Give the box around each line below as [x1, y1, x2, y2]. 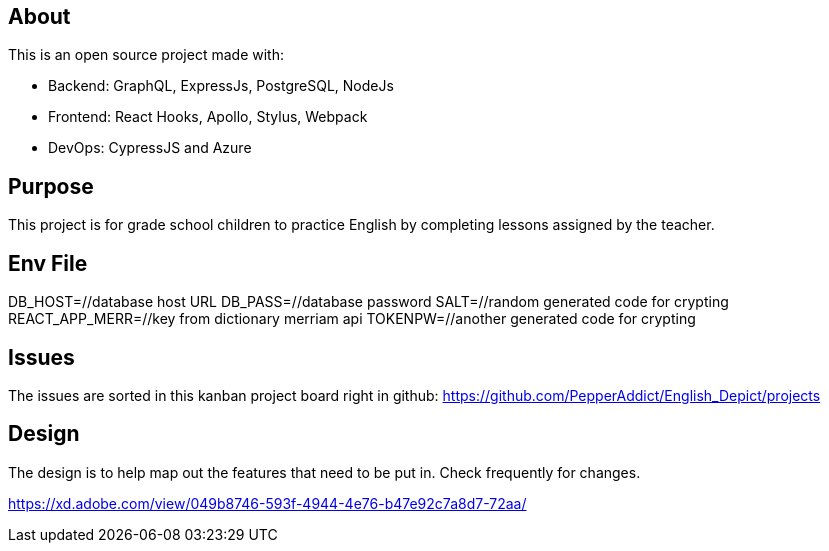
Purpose [8, 173, 94, 199]
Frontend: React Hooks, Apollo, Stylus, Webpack [48, 108, 368, 126]
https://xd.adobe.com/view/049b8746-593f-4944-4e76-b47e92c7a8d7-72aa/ [8, 494, 527, 512]
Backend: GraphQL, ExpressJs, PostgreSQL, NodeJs [48, 77, 394, 95]
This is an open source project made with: [8, 46, 284, 64]
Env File [8, 250, 88, 276]
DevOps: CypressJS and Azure [48, 139, 252, 157]
